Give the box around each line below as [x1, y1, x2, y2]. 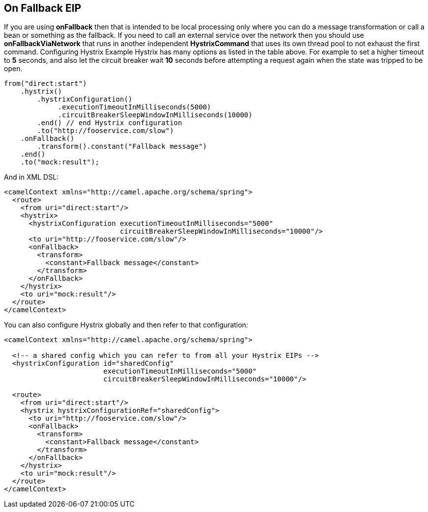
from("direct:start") [4, 80, 87, 88]
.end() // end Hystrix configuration [37, 119, 182, 127]
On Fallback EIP [4, 2, 82, 14]
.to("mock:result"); [20, 158, 99, 166]
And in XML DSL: [4, 173, 59, 182]
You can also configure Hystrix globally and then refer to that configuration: [4, 321, 248, 329]
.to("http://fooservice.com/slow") [37, 127, 174, 135]
